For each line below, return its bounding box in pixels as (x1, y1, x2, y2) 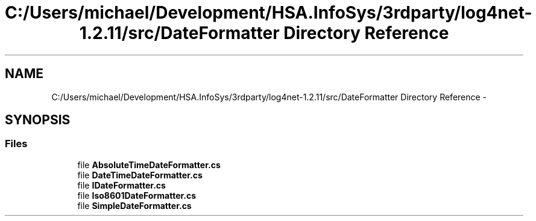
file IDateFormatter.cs (77, 180, 166, 190)
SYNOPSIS (5, 112, 71, 128)
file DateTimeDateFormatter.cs (77, 169, 203, 180)
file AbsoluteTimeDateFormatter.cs (77, 159, 221, 170)
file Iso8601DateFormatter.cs (77, 190, 197, 201)
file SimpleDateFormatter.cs (77, 200, 192, 211)
